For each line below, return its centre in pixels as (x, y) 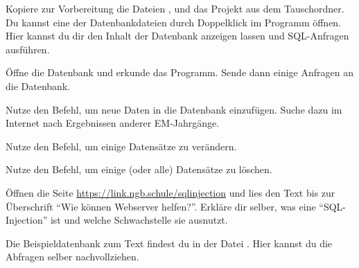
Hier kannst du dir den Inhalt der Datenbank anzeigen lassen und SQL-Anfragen (177, 36)
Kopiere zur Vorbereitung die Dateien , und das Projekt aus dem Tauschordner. (175, 8)
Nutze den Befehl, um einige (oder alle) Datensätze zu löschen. (139, 169)
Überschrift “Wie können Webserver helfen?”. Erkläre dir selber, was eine (161, 206)
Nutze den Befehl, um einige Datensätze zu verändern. (121, 146)
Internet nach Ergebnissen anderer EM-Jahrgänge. (113, 123)
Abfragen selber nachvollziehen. (72, 257)
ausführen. (28, 49)
